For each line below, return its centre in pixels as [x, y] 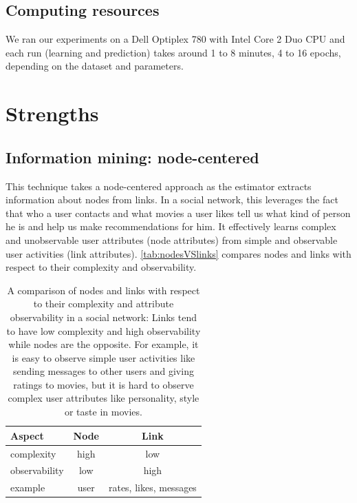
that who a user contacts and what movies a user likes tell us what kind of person [178, 213]
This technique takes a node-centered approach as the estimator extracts [159, 186]
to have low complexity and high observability [104, 330]
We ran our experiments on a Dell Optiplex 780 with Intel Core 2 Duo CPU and [175, 39]
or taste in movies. [103, 412]
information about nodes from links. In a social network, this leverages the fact [172, 199]
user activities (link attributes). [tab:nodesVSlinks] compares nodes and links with [178, 253]
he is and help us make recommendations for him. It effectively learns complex [171, 226]
